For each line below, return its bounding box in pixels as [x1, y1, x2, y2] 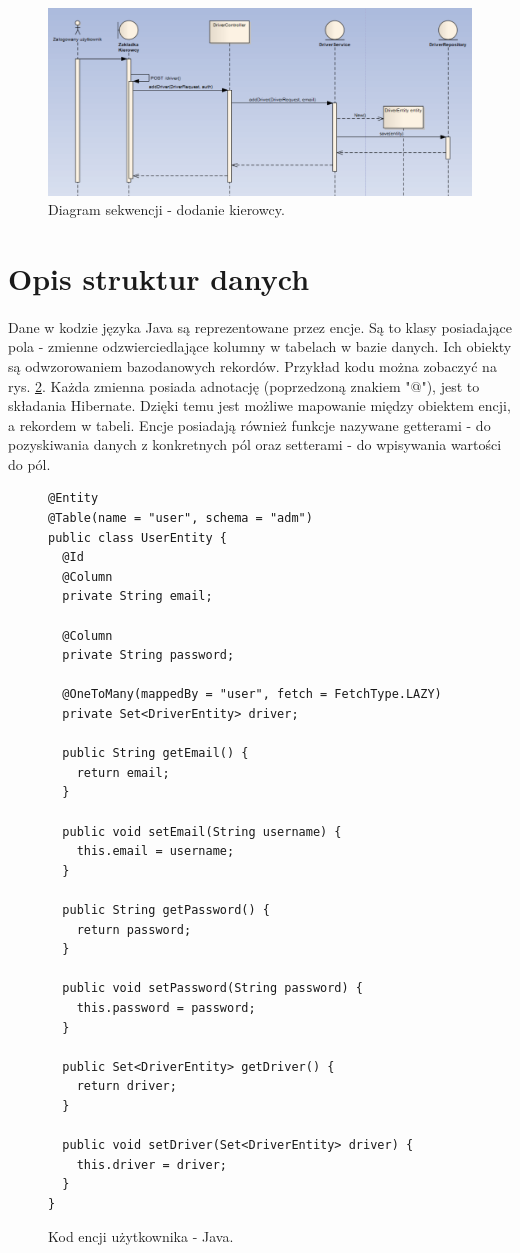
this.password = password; [76, 1000, 256, 1015]
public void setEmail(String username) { [62, 824, 342, 839]
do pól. [8, 453, 51, 474]
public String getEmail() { [62, 746, 249, 761]
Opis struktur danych [8, 257, 310, 298]
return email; [76, 765, 170, 780]
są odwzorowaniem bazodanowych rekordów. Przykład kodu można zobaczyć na [8, 355, 497, 376]
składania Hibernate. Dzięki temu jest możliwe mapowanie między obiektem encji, [8, 395, 511, 416]
